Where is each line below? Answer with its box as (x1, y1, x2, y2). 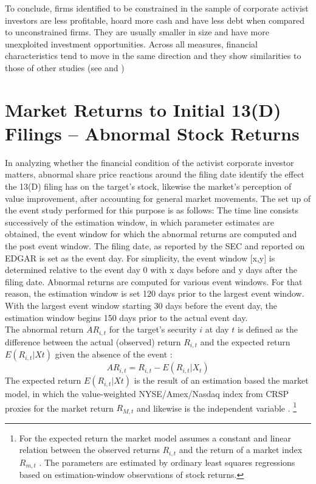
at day (205, 323, 229, 336)
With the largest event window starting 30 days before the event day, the (5, 299, 277, 311)
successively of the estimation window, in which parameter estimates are (5, 215, 275, 228)
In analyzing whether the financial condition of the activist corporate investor (5, 156, 294, 168)
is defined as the (238, 323, 298, 336)
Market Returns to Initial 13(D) (5, 97, 281, 122)
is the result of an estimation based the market (134, 374, 309, 387)
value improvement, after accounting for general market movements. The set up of (5, 192, 311, 204)
